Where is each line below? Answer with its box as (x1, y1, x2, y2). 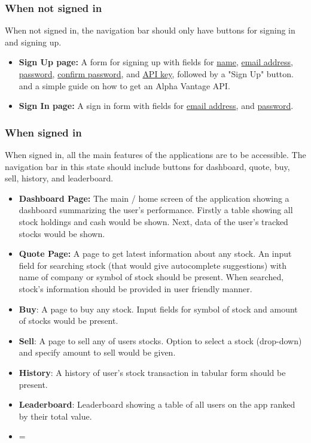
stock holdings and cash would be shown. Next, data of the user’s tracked (19, 215, 288, 227)
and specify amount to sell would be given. (19, 346, 176, 359)
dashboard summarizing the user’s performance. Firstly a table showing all (19, 204, 293, 216)
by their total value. (19, 409, 92, 422)
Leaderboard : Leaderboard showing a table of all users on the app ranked (19, 398, 295, 411)
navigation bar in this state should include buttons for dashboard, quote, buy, (5, 160, 290, 172)
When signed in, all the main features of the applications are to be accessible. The (5, 148, 306, 160)
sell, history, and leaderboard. (5, 172, 114, 184)
